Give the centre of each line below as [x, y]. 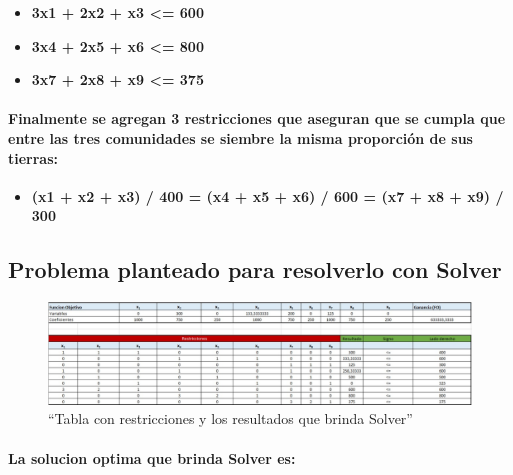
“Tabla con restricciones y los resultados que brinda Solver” [230, 418]
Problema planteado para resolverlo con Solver [255, 269]
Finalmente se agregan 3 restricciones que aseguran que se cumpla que [257, 118]
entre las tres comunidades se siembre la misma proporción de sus [240, 137]
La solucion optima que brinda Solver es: [152, 457]
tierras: [33, 157]
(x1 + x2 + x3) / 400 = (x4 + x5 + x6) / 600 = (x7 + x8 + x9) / [267, 195]
